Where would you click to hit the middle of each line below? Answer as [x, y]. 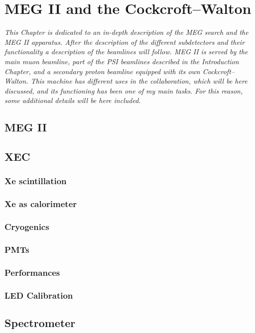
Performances [32, 272]
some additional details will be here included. [73, 100]
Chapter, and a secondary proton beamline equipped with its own [102, 71]
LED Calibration [39, 295]
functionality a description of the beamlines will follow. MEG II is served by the [126, 52]
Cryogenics [27, 227]
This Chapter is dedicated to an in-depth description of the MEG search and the [127, 32]
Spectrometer [40, 322]
